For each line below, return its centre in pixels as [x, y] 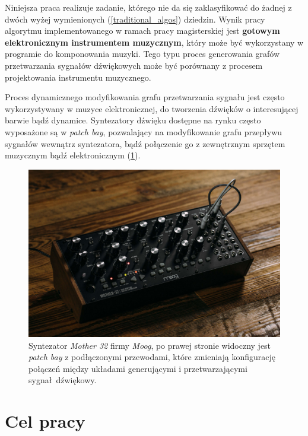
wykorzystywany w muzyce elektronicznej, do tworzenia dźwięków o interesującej [152, 108]
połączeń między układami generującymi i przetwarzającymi [138, 368]
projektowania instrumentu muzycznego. [78, 77]
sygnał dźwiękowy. [63, 380]
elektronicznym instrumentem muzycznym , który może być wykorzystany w [154, 42]
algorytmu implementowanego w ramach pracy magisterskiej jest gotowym [142, 31]
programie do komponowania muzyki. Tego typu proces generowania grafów [142, 54]
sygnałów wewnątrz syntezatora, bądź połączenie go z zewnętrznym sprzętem [145, 143]
